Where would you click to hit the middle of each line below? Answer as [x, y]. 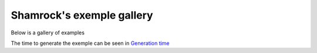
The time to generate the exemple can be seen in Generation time [90, 43]
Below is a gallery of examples [48, 33]
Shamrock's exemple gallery [82, 15]
